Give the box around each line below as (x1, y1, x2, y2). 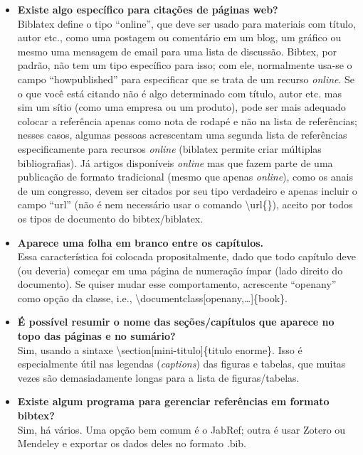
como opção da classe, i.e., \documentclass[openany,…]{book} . (17, 290, 288, 305)
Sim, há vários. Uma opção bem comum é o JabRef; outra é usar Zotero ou (17, 422, 346, 437)
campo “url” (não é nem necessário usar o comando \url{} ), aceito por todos (17, 197, 353, 212)
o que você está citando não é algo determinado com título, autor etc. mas (17, 85, 342, 100)
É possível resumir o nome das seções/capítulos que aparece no (17, 314, 335, 329)
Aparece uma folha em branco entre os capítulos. (17, 235, 264, 250)
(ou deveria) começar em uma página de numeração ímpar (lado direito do (17, 262, 343, 277)
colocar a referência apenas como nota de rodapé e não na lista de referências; (17, 113, 357, 128)
